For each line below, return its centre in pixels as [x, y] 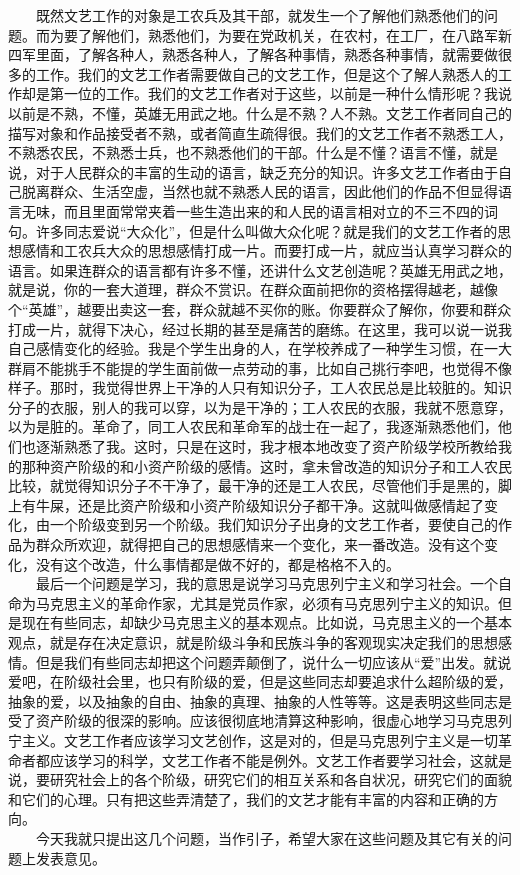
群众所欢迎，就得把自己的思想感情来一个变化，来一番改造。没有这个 [259, 544]
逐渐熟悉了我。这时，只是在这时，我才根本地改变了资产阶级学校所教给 [266, 446]
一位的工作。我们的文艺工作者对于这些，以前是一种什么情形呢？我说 [287, 93]
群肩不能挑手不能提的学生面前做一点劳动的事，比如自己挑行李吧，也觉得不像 [260, 367]
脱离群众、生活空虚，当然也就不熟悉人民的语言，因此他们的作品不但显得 [259, 191]
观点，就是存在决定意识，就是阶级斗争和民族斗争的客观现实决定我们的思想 [253, 642]
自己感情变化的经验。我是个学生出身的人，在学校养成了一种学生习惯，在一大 [260, 348]
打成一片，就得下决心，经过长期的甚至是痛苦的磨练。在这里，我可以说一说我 [260, 328]
